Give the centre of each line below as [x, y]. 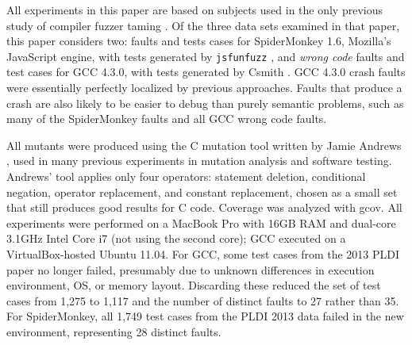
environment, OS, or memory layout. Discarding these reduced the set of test [194, 285]
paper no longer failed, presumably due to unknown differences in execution [191, 269]
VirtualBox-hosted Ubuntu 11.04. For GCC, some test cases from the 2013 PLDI [203, 253]
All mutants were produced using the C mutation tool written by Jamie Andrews [204, 145]
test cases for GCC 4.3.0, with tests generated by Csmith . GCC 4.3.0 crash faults [206, 72]
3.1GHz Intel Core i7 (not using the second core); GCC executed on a [176, 238]
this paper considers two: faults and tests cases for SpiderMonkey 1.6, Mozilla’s [199, 41]
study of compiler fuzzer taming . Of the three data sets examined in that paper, [203, 25]
